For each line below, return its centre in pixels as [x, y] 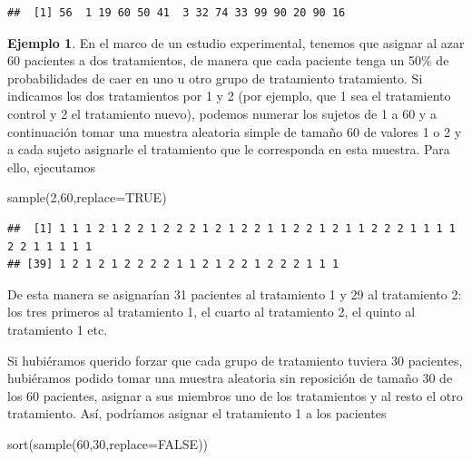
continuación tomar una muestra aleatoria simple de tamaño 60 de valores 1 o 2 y [235, 131]
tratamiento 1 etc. [58, 329]
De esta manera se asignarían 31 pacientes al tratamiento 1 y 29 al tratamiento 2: [235, 294]
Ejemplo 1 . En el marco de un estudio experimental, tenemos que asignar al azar [236, 42]
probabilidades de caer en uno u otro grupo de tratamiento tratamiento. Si [215, 78]
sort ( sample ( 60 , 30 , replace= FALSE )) [108, 443]
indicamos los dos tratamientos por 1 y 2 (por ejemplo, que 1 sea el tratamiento [229, 96]
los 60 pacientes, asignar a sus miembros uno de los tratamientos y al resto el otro [235, 395]
